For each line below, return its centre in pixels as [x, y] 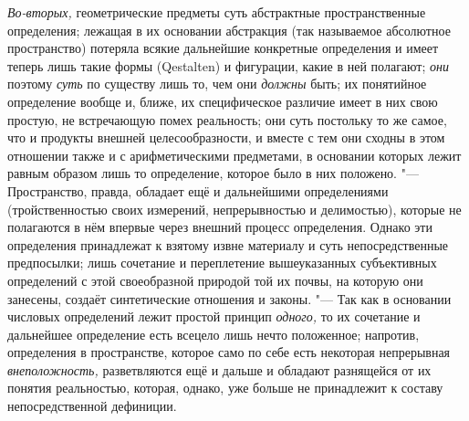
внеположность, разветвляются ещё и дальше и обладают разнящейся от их [219, 369]
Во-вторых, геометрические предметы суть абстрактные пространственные [217, 12]
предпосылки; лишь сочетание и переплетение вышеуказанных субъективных [222, 263]
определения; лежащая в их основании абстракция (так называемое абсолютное [229, 30]
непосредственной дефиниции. [92, 406]
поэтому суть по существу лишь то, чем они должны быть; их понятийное [217, 84]
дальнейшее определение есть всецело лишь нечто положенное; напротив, [214, 334]
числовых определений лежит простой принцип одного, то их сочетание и [214, 316]
